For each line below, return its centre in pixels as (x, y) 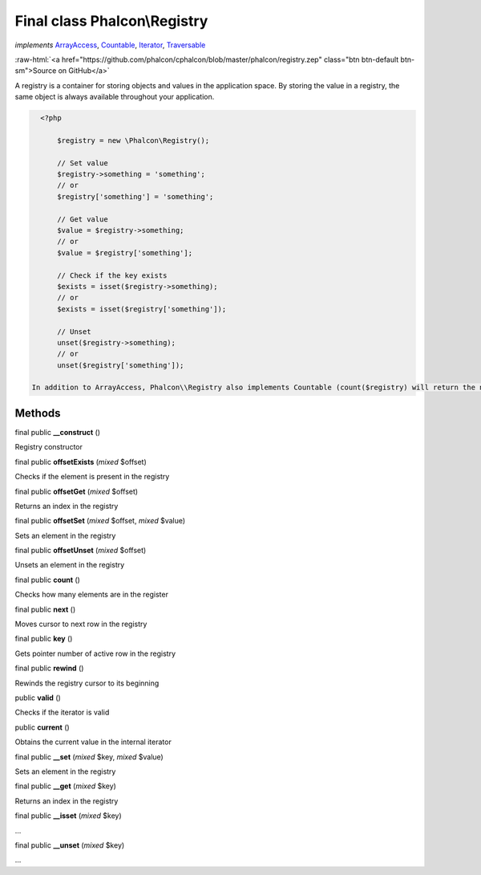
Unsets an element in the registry (70, 565)
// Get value (83, 219)
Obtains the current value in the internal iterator (93, 742)
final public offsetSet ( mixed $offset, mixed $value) (100, 521)
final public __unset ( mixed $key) (70, 845)
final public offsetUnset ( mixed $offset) (81, 551)
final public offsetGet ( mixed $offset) (77, 491)
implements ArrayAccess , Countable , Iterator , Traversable (110, 45)
